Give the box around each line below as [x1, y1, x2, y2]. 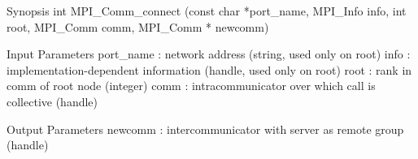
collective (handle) [7, 92, 98, 110]
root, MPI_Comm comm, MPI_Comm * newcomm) [7, 18, 269, 35]
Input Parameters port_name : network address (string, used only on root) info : [7, 45, 411, 62]
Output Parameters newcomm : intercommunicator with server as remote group [7, 120, 404, 137]
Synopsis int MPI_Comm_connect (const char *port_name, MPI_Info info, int [7, 2, 407, 19]
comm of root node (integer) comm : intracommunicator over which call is [7, 77, 376, 94]
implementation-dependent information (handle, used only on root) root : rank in [7, 61, 412, 78]
